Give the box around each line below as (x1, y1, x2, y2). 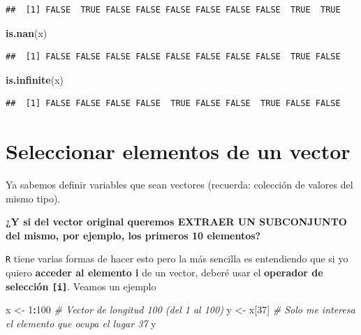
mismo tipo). (6, 191, 61, 205)
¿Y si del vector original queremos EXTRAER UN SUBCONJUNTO (6, 214, 347, 229)
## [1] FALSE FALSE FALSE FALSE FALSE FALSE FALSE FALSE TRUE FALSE (6, 52, 341, 62)
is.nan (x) (6, 25, 47, 40)
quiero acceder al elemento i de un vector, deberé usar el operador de (6, 265, 323, 280)
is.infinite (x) (6, 72, 64, 87)
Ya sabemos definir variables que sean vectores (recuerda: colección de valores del (6, 177, 353, 192)
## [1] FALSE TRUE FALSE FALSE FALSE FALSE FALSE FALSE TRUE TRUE (6, 5, 341, 15)
